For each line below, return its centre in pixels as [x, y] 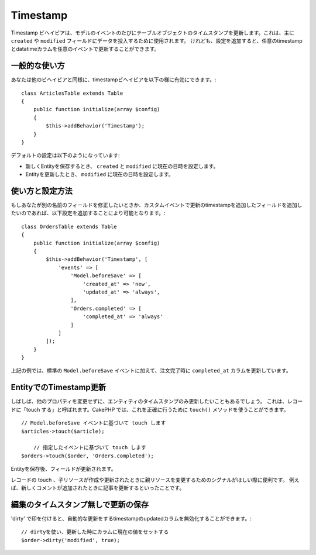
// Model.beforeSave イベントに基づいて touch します [94, 423]
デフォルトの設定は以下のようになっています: [65, 156]
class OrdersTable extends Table [69, 226]
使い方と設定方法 [42, 191]
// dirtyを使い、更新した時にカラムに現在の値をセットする [95, 532]
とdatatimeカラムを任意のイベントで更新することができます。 [85, 49]
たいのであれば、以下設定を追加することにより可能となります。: [88, 213]
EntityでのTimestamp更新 [59, 387]
